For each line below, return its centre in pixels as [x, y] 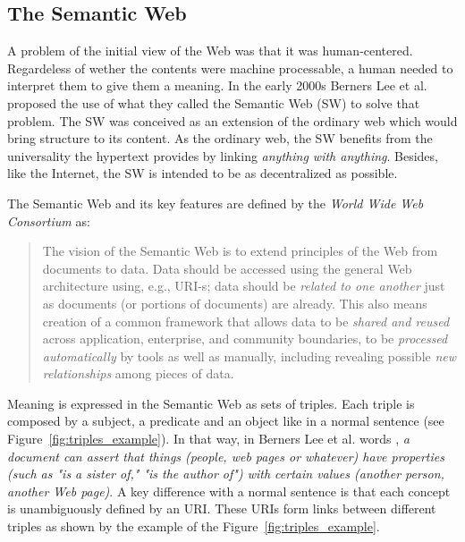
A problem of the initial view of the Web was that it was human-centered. [210, 51]
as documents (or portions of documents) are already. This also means [235, 303]
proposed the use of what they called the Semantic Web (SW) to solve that [214, 102]
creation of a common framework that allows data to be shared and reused [246, 321]
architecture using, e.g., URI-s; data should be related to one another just [244, 286]
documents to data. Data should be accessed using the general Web [227, 268]
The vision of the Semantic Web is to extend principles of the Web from [240, 251]
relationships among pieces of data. [138, 373]
